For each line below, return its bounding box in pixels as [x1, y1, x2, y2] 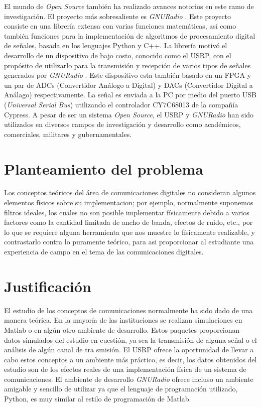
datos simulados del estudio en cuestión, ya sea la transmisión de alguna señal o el [4, 334, 257, 345]
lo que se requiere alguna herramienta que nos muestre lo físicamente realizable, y [4, 226, 255, 237]
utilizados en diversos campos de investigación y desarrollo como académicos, [4, 119, 241, 129]
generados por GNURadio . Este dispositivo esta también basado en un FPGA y [4, 70, 251, 80]
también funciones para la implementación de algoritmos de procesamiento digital [4, 30, 255, 41]
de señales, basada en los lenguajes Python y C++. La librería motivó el [4, 40, 227, 51]
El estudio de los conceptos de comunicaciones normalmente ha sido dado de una [4, 305, 253, 315]
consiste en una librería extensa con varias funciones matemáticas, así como [4, 21, 236, 31]
